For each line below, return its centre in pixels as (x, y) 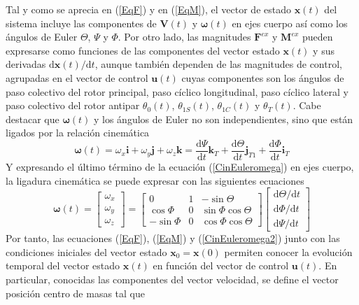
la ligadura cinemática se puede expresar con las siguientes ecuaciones (155, 180)
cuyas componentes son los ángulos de (263, 77)
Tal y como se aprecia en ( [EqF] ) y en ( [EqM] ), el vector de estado (148, 9)
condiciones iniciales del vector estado (86, 251)
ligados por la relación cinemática (78, 133)
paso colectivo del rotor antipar (73, 105)
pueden (318, 37)
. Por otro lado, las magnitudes (184, 37)
